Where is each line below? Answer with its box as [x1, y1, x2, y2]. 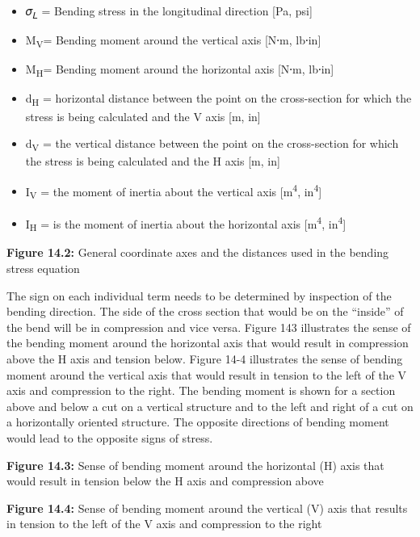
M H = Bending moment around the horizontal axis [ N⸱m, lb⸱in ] [25, 61, 334, 80]
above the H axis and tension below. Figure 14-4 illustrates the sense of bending [6, 350, 403, 367]
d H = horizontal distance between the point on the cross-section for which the [25, 90, 412, 109]
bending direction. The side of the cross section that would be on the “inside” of [6, 303, 404, 320]
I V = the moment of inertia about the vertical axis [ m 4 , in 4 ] [25, 180, 322, 202]
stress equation [6, 259, 80, 276]
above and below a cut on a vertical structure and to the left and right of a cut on [6, 397, 414, 414]
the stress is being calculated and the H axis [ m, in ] [25, 153, 280, 170]
